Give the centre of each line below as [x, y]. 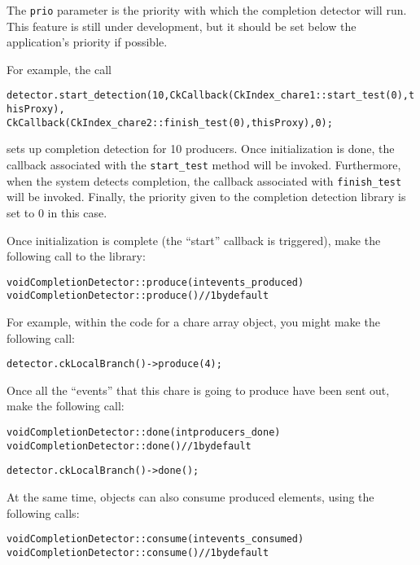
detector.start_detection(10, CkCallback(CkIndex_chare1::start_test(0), [208, 96]
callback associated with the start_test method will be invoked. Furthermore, [204, 164]
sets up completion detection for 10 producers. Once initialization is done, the [201, 149]
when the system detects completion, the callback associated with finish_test [204, 180]
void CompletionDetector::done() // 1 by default [129, 446]
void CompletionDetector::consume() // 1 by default [138, 552]
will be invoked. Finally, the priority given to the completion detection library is [206, 197]
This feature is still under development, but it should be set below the [182, 26]
